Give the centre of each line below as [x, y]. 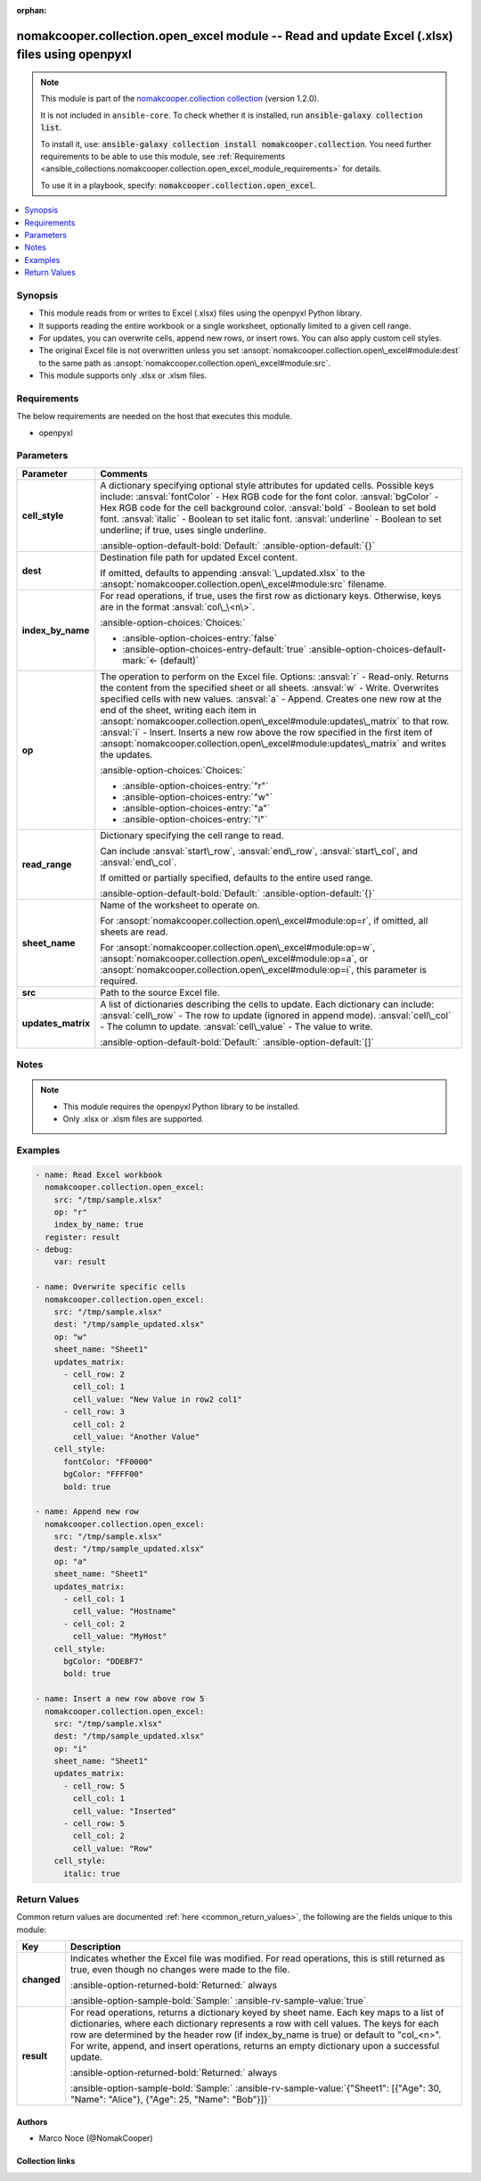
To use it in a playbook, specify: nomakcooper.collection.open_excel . [178, 185]
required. [118, 981]
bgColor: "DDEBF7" [104, 1661]
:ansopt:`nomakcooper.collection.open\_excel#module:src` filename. [243, 584]
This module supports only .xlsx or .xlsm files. [123, 375]
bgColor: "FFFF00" [104, 1474]
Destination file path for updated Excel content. [199, 557]
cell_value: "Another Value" [136, 1436]
